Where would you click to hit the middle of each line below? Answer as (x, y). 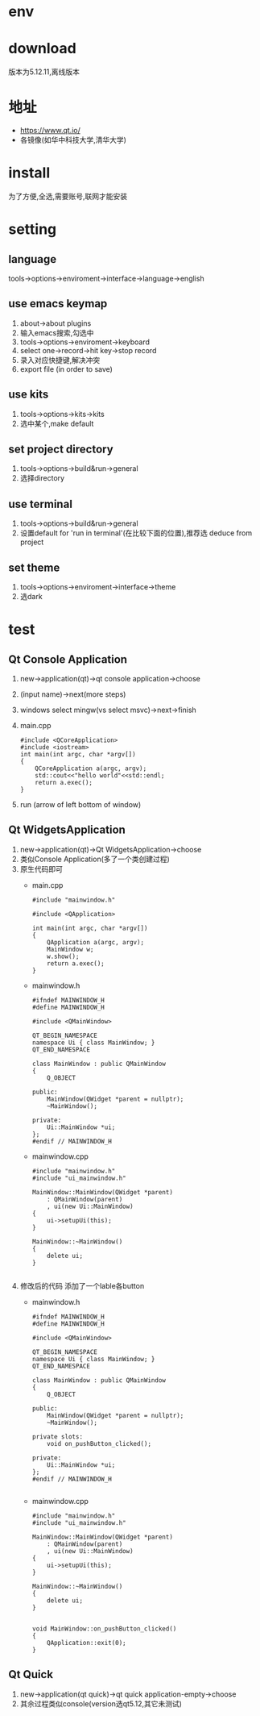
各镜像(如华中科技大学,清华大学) (73, 140)
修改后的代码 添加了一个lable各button (82, 1285)
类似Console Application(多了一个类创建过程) (95, 859)
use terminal (40, 504)
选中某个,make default (57, 423)
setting (33, 229)
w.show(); (63, 956)
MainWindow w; (70, 949)
